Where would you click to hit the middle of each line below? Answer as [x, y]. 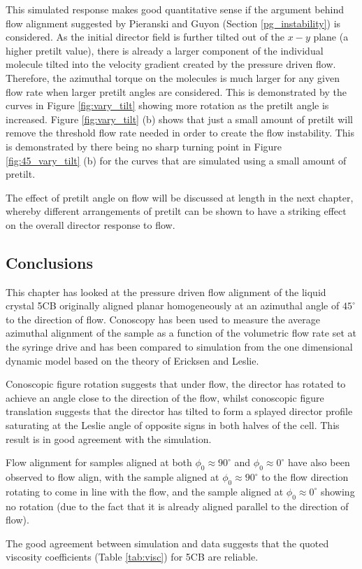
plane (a [331, 37]
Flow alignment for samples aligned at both [99, 462]
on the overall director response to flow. [90, 224]
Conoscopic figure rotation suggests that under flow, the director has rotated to [176, 384]
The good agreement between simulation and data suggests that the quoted [167, 543]
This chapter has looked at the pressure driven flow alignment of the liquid [166, 291]
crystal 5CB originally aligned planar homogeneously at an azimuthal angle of [173, 305]
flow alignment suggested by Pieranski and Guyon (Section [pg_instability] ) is [173, 23]
